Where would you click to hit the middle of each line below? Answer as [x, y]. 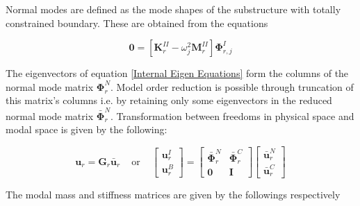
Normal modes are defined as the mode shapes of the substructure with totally [173, 9]
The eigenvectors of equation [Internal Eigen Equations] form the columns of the [177, 73]
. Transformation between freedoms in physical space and [232, 115]
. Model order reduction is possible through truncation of [232, 86]
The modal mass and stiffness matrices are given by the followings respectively [173, 195]
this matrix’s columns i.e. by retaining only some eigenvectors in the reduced [169, 100]
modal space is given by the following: [87, 129]
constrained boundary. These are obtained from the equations [137, 23]
